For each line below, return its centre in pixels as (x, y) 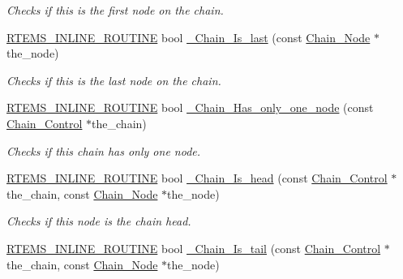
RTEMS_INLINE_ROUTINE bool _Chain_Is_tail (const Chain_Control (194, 248)
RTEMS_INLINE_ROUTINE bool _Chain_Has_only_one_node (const (190, 107)
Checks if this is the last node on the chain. (114, 80)
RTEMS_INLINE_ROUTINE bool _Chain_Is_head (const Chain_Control (197, 178)
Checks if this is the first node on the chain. (115, 10)
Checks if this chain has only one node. (104, 150)
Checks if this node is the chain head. (99, 221)
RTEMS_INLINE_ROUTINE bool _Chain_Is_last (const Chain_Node (189, 37)
